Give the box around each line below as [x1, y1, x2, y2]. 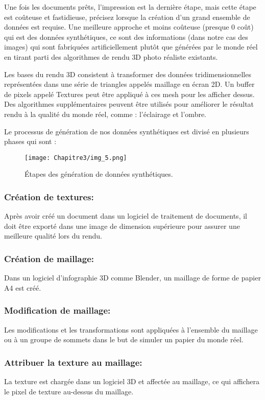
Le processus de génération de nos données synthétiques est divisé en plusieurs [4, 126, 249, 136]
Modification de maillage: [4, 304, 111, 317]
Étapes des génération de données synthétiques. [25, 169, 173, 179]
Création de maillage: [4, 252, 94, 265]
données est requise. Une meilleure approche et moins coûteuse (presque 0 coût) [4, 21, 254, 32]
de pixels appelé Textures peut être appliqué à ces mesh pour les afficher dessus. [4, 88, 255, 99]
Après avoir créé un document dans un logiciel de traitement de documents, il [4, 210, 247, 221]
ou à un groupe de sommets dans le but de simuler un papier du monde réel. [4, 334, 244, 345]
